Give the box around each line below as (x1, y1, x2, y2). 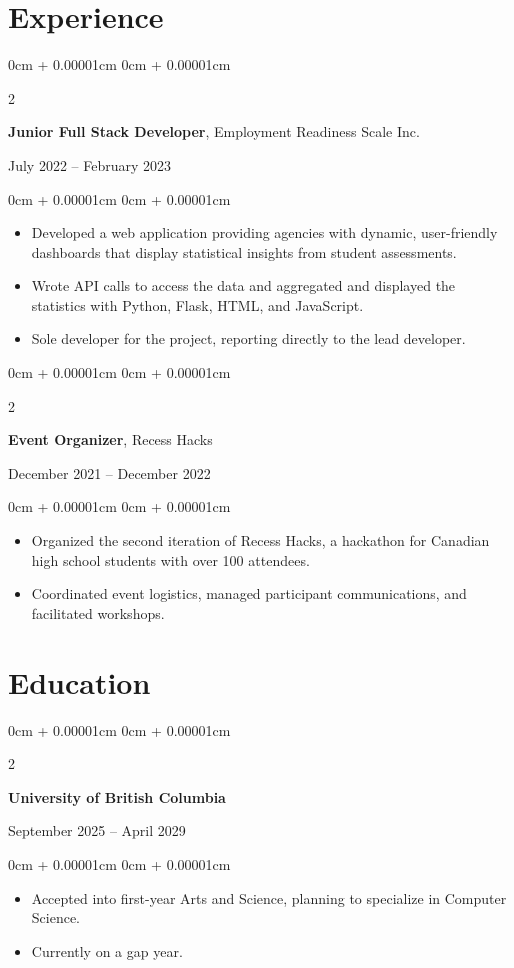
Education (8, 661, 151, 702)
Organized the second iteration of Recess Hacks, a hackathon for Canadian (31, 530, 490, 551)
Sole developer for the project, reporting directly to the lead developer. (31, 328, 466, 349)
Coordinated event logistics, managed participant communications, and (31, 583, 467, 604)
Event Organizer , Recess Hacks (8, 429, 213, 450)
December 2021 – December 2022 (8, 462, 211, 483)
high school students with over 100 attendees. (31, 549, 310, 570)
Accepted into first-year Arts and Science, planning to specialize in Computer (31, 887, 507, 908)
